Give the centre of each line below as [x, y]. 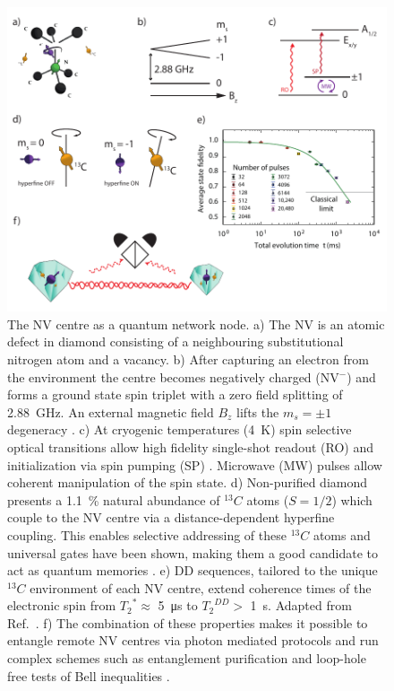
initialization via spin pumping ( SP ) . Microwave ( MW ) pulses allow [195, 464]
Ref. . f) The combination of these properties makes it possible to [188, 622]
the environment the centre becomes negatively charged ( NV [173, 376]
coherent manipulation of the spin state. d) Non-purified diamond [188, 482]
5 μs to [178, 605]
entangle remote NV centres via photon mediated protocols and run [193, 640]
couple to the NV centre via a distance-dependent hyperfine [171, 517]
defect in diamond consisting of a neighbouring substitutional [176, 341]
